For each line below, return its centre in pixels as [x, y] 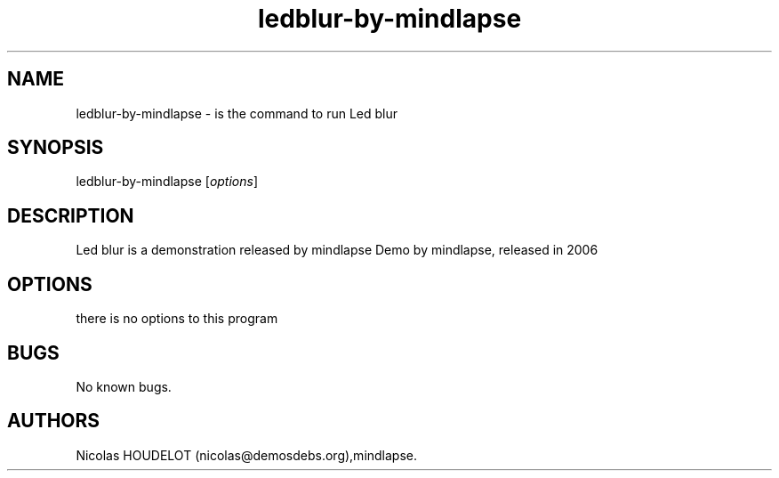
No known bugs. [124, 386]
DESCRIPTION [71, 215]
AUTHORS [54, 421]
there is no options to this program [177, 319]
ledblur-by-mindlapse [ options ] [167, 182]
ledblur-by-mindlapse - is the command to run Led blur [237, 113]
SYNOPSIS [56, 148]
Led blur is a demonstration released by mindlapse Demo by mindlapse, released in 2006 [337, 250]
